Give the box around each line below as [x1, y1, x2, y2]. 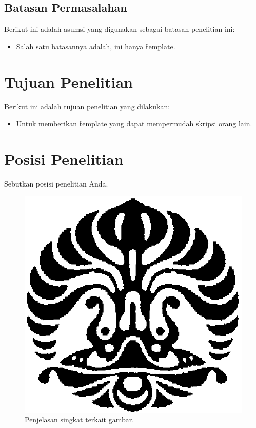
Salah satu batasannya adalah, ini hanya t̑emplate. [16, 41, 175, 51]
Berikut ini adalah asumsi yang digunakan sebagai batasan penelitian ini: [4, 24, 235, 34]
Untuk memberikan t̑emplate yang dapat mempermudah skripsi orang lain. [16, 118, 252, 129]
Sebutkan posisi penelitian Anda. [4, 178, 108, 189]
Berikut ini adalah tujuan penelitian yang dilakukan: [4, 101, 170, 111]
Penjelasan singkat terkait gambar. [25, 414, 134, 425]
